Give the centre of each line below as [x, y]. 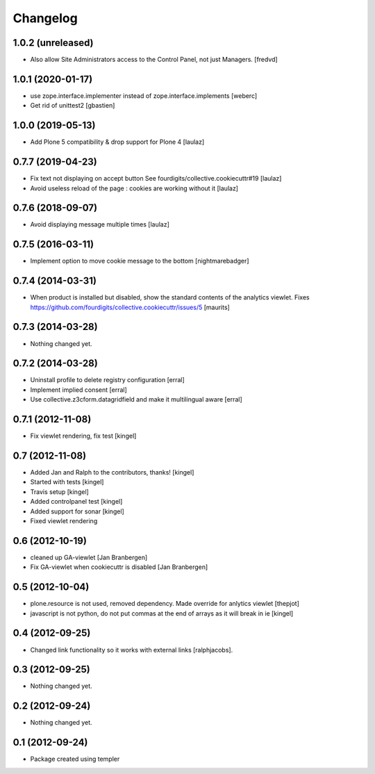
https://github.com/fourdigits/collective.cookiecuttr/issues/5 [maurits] [130, 307]
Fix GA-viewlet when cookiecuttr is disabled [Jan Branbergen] [119, 567]
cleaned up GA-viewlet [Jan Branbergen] [89, 557]
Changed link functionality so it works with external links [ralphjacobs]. [132, 650]
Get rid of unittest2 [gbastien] [73, 106]
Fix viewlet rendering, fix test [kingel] [83, 436]
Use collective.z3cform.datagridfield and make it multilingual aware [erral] [136, 400]
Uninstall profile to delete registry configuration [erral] [108, 380]
